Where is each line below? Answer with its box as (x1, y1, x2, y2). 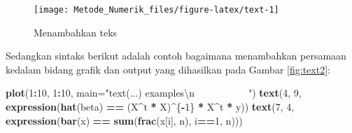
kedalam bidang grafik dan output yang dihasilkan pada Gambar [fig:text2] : (6, 62, 330, 76)
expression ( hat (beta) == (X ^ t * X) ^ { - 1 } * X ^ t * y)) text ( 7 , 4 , (6, 99, 295, 114)
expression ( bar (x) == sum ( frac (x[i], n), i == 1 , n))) (6, 113, 243, 127)
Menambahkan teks (34, 24, 118, 39)
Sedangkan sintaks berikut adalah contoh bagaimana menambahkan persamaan (6, 48, 346, 63)
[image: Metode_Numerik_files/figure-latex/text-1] (34, 5, 279, 15)
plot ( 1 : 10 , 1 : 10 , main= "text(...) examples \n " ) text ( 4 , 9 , (6, 85, 302, 100)
